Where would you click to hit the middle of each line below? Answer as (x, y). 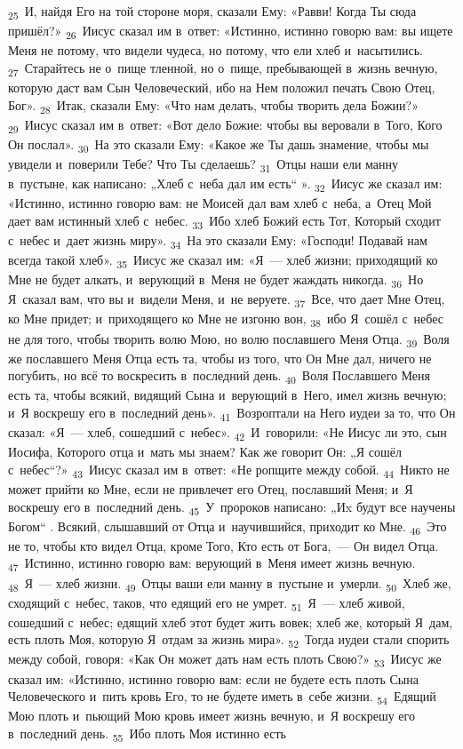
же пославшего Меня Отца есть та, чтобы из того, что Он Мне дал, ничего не (220, 358)
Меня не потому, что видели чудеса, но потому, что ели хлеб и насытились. (216, 50)
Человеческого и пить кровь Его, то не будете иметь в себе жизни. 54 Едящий (222, 697)
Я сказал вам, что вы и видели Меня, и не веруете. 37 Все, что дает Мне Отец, (227, 300)
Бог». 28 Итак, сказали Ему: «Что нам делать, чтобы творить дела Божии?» (213, 106)
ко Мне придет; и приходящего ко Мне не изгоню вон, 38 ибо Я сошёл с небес (226, 320)
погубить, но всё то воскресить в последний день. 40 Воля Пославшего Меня (219, 377)
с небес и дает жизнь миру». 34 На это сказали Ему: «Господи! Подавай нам (218, 241)
